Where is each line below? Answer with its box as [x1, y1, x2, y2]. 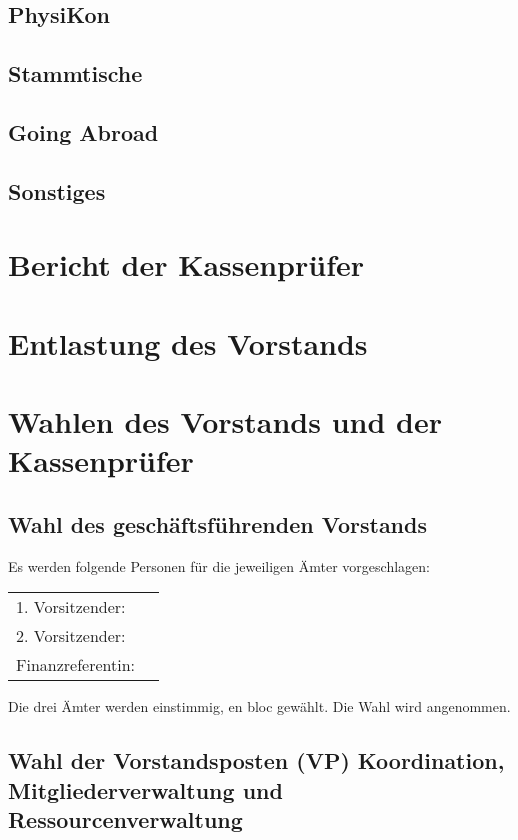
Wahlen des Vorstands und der [8, 401, 442, 442]
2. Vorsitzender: [16, 624, 126, 648]
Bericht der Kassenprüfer [8, 244, 365, 285]
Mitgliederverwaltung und [8, 774, 283, 805]
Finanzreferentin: [16, 653, 136, 677]
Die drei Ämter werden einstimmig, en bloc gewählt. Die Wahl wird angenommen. [8, 696, 511, 717]
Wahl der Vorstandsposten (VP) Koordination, [8, 745, 505, 776]
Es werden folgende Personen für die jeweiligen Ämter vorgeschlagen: [8, 555, 430, 576]
